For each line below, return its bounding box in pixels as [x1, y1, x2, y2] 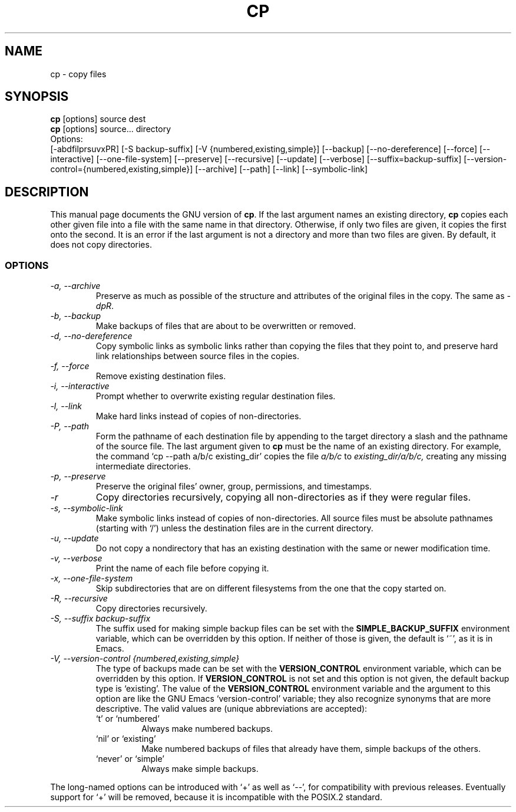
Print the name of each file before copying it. [95, 563, 269, 574]
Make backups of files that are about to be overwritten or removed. [95, 321, 356, 331]
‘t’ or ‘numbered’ [95, 714, 160, 724]
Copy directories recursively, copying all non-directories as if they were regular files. [95, 491, 471, 504]
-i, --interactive [50, 381, 110, 392]
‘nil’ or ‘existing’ [95, 734, 156, 744]
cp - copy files [50, 68, 107, 79]
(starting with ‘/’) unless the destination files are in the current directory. [95, 523, 373, 534]
